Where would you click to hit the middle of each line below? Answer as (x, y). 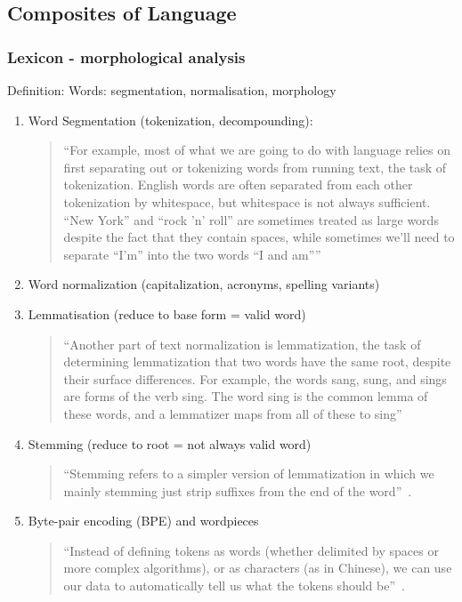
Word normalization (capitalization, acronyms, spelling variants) (204, 284)
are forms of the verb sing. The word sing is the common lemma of (246, 396)
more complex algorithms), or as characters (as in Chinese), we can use (258, 568)
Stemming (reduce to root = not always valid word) (170, 443)
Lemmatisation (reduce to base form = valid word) (167, 313)
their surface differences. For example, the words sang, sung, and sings (255, 378)
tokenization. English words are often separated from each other (238, 185)
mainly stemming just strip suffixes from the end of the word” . (238, 490)
